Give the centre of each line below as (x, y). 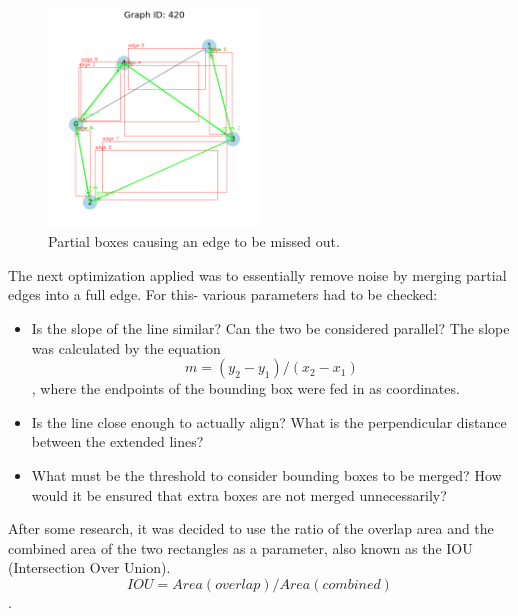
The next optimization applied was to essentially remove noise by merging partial (257, 274)
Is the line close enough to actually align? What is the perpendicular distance (269, 421)
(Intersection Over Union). (89, 567)
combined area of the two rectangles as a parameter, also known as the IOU (240, 547)
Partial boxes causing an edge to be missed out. (194, 241)
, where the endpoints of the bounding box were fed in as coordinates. (245, 388)
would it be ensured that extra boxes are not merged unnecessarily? (239, 494)
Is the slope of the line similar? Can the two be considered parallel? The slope (270, 327)
